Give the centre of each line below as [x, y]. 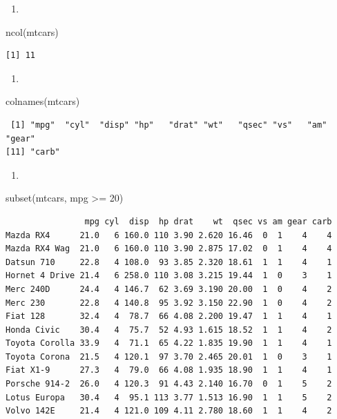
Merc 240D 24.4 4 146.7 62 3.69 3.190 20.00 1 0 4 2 [169, 289]
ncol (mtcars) [32, 31]
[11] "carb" [33, 152]
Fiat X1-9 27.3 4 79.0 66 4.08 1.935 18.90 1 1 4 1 [169, 370]
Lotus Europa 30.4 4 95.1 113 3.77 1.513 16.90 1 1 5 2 [169, 397]
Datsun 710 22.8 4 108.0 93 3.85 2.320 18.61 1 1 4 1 [169, 262]
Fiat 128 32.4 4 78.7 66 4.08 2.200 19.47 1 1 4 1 [169, 316]
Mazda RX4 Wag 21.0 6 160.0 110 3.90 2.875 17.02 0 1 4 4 [169, 249]
